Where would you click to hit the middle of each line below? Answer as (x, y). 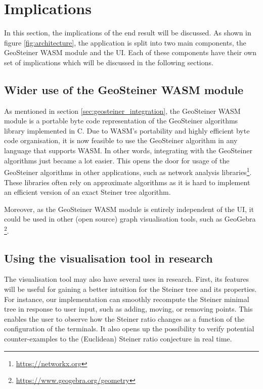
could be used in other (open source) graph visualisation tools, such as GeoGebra (130, 219)
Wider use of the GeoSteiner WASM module (124, 89)
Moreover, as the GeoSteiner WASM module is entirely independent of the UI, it (129, 209)
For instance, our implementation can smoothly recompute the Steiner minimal (127, 299)
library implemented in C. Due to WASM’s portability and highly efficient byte (127, 130)
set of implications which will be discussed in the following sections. (109, 62)
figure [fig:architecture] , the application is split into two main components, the (125, 42)
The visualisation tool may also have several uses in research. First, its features (127, 279)
